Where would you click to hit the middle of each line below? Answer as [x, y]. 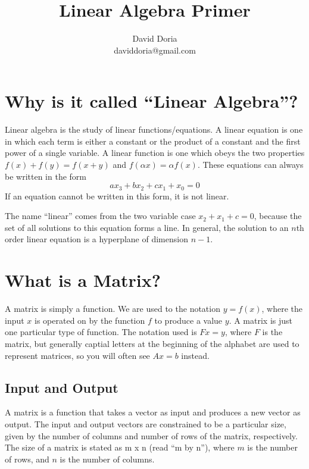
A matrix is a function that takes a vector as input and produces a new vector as [153, 412]
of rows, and [27, 459]
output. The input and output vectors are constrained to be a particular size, [146, 423]
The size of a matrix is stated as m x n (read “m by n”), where [120, 447]
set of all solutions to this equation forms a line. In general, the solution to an [147, 227]
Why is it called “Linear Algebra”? [152, 101]
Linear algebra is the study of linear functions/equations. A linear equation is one [154, 129]
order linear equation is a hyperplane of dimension [96, 239]
